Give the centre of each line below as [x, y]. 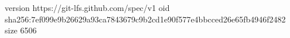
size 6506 [21, 30]
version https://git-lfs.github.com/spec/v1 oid [87, 7]
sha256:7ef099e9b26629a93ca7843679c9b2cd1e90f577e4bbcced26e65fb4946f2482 [145, 19]
